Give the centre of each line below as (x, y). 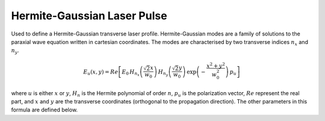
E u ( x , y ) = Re (101, 72)
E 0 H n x (130, 73)
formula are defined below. (45, 110)
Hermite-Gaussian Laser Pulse (89, 16)
